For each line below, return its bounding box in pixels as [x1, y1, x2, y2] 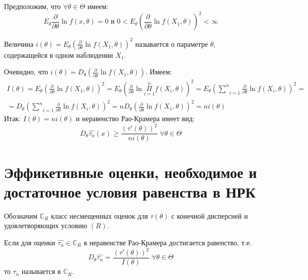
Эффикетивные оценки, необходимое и [4, 161, 257, 182]
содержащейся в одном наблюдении [4, 49, 113, 60]
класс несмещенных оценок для [51, 210, 148, 221]
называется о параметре [135, 38, 208, 49]
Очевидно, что [4, 66, 48, 77]
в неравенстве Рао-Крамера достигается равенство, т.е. [84, 237, 252, 247]
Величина [4, 38, 34, 49]
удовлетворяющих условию [4, 220, 88, 231]
